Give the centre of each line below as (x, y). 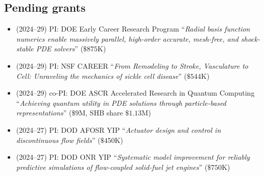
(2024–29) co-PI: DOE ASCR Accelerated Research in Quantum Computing (135, 93)
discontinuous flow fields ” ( (58, 140)
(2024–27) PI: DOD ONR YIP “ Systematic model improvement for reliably (133, 157)
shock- (250, 38)
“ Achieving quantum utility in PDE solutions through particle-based (121, 102)
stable (25, 49)
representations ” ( (44, 113)
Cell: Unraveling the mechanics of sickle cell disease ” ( (101, 76)
